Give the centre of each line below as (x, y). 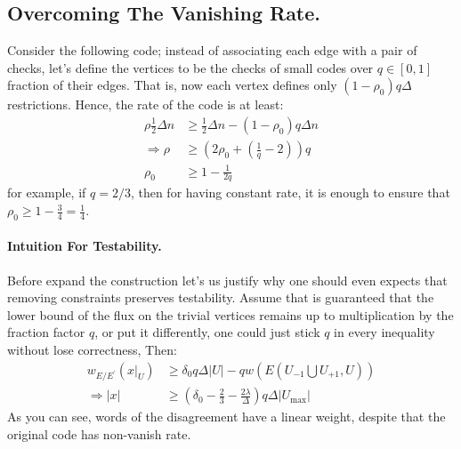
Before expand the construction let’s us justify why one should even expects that (227, 280)
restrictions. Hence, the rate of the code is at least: (146, 104)
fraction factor (46, 332)
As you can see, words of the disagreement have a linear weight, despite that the (226, 417)
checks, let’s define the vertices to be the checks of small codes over (190, 67)
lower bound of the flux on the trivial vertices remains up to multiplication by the (230, 314)
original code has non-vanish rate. (99, 433)
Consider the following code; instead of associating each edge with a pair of (212, 50)
